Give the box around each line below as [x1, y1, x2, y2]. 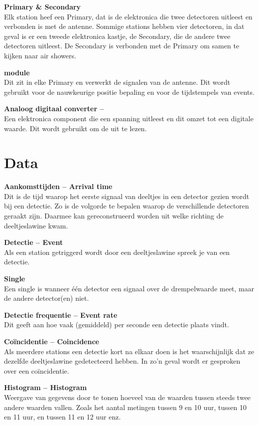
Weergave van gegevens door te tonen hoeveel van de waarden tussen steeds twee [4, 392, 251, 402]
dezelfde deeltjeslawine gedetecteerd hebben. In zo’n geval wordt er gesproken [4, 356, 241, 366]
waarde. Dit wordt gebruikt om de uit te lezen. [4, 123, 147, 133]
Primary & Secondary [4, 1, 81, 11]
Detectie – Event [4, 237, 63, 247]
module [4, 67, 30, 77]
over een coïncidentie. [4, 365, 69, 376]
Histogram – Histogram [4, 382, 87, 393]
